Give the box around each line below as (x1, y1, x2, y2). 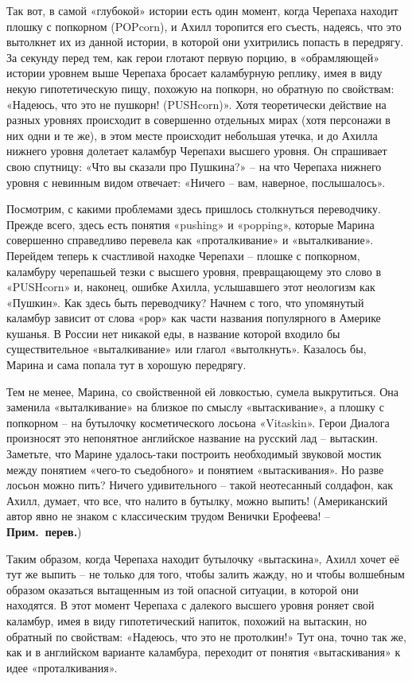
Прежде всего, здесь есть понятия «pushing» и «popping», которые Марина (6, 216, 375, 232)
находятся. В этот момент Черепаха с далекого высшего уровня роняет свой (6, 597, 375, 613)
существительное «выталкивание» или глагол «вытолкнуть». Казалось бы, (6, 340, 367, 357)
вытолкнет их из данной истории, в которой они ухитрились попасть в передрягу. (6, 33, 404, 50)
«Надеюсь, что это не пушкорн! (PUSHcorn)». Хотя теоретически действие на (6, 95, 387, 112)
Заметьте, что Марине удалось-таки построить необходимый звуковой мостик (6, 446, 382, 462)
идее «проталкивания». (6, 659, 118, 675)
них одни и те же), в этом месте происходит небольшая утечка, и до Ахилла (6, 126, 378, 143)
